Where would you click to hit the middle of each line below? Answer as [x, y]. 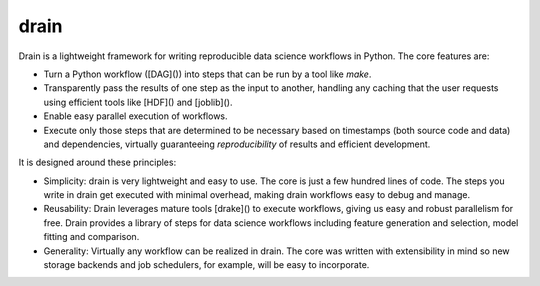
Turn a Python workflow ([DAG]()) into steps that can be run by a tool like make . [207, 74]
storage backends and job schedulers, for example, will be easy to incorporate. [206, 265]
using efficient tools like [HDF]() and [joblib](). [138, 102]
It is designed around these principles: [97, 162]
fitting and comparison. [91, 237]
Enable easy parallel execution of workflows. [136, 116]
